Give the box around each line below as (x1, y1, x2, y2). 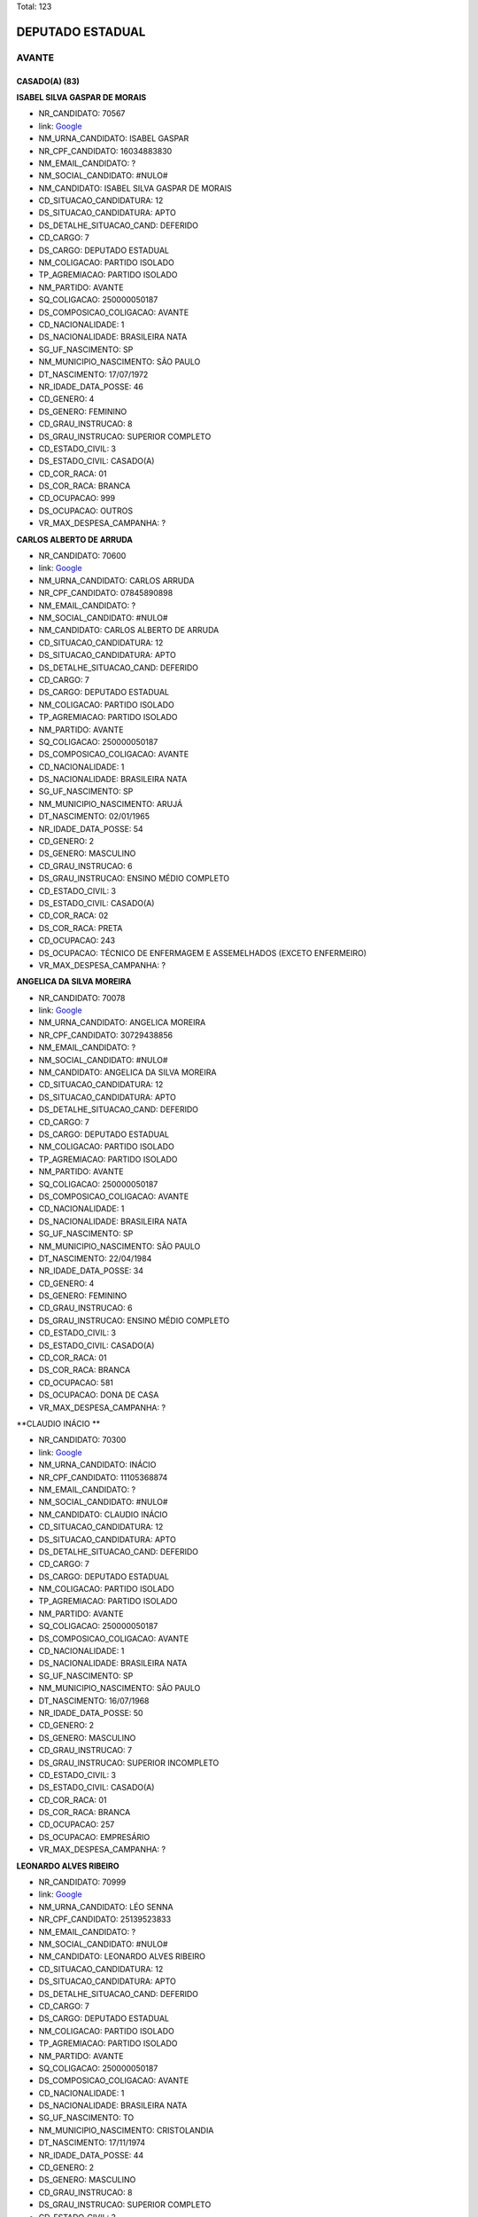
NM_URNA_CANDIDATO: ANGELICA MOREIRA (38, 1017, 206, 1028)
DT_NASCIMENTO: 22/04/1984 (38, 1253, 152, 1264)
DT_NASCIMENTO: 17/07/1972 (38, 369, 149, 380)
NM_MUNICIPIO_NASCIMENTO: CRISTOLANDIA (38, 2125, 214, 2135)
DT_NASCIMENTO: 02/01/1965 (38, 811, 150, 822)
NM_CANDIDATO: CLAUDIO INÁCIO (38, 1508, 168, 1520)
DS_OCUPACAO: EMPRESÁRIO (38, 1831, 150, 1842)
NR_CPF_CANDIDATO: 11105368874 (38, 1472, 168, 1483)
